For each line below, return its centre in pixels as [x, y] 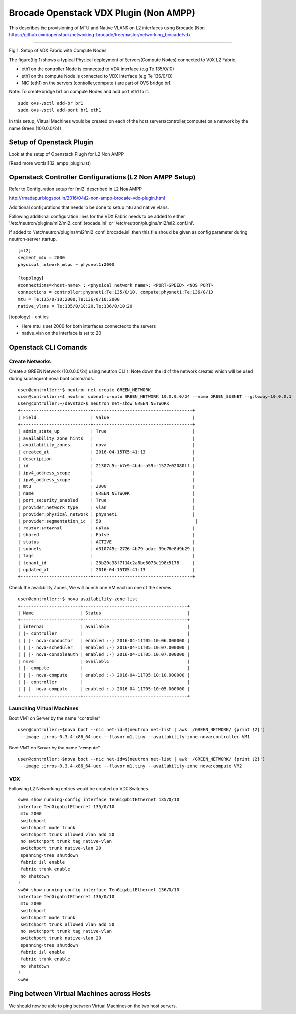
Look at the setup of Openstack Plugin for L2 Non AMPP [66, 154]
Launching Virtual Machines [44, 708]
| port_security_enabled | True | [106, 500]
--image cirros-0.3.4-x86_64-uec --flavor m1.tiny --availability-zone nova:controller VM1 [135, 736]
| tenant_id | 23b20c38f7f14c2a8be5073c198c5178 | [106, 563]
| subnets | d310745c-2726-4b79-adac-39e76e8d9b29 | [106, 549]
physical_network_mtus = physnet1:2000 [66, 264]
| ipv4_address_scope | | [106, 473]
